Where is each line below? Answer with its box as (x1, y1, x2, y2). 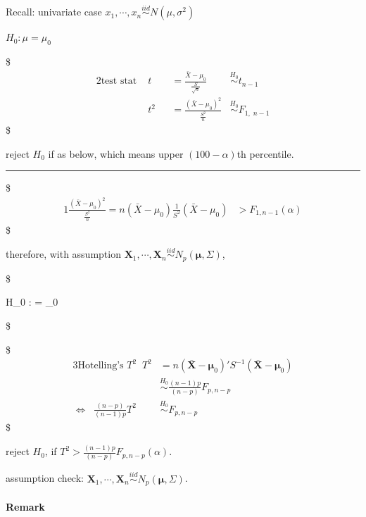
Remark (6, 499, 45, 513)
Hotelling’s (77, 361, 124, 371)
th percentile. (236, 146, 294, 161)
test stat (101, 76, 137, 87)
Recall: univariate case (6, 4, 102, 19)
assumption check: (6, 471, 84, 485)
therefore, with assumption (6, 247, 121, 261)
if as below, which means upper (48, 146, 184, 161)
